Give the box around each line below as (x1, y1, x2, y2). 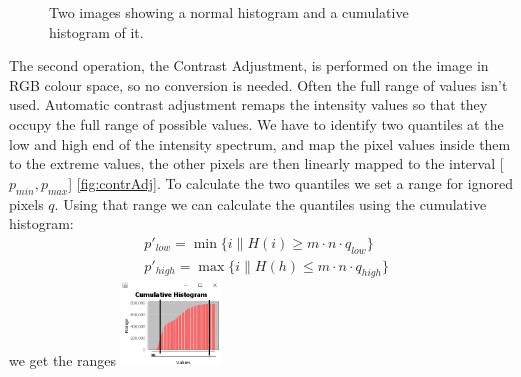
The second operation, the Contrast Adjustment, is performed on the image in (9, 55, 489, 76)
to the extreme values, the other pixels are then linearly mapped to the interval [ (9, 153, 504, 174)
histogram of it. (49, 21, 144, 42)
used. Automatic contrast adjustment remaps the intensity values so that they (9, 94, 488, 115)
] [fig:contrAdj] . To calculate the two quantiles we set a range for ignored (68, 172, 513, 193)
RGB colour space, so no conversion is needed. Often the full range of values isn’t (9, 74, 508, 95)
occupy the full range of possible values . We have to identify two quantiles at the (9, 113, 504, 134)
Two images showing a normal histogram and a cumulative (49, 2, 409, 22)
